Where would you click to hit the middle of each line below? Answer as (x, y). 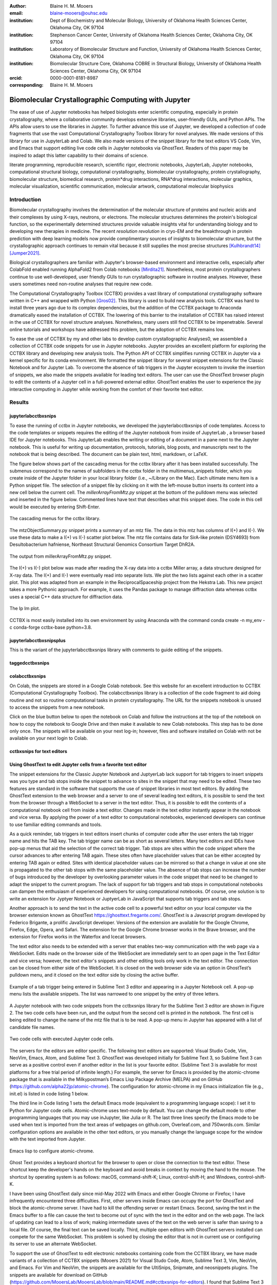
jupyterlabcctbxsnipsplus (38, 640)
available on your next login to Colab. (49, 738)
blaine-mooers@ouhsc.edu (79, 13)
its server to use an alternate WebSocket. (53, 1244)
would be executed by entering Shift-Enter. (55, 507)
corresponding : (26, 85)
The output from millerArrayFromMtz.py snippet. (61, 556)
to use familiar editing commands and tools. (56, 824)
